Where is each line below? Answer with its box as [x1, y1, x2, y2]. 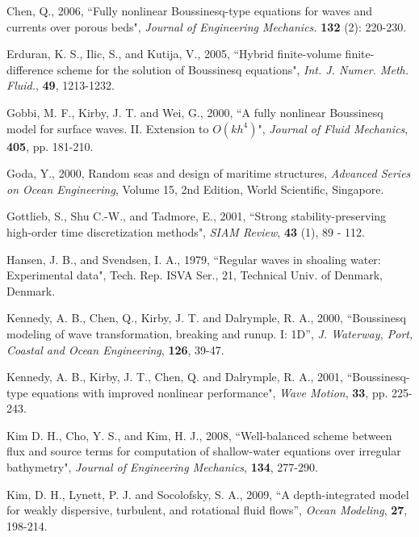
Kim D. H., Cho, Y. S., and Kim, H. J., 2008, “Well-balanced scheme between [6, 426, 392, 443]
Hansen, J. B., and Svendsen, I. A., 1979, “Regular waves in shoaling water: [6, 250, 381, 267]
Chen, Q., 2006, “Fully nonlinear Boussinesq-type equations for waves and [6, 2, 373, 19]
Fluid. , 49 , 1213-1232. [6, 77, 115, 94]
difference [6, 61, 53, 78]
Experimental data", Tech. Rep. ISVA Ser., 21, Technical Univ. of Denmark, [6, 266, 383, 283]
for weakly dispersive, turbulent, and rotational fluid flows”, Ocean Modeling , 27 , [6, 501, 408, 518]
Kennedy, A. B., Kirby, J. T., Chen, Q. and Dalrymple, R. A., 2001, [6, 368, 344, 385]
